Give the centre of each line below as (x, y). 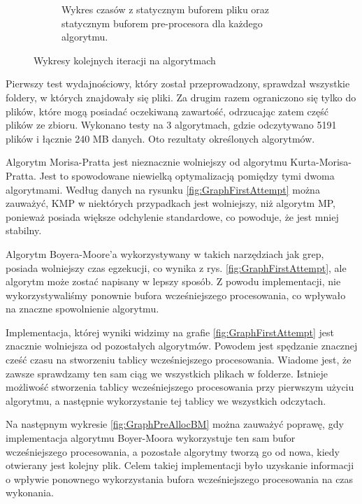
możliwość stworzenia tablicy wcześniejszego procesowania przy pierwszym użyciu (180, 387)
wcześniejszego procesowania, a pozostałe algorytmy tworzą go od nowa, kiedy (173, 451)
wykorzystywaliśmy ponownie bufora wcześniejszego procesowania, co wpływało (176, 295)
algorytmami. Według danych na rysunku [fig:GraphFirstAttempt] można (163, 189)
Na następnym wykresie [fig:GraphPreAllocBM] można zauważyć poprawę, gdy (175, 424)
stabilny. (24, 230)
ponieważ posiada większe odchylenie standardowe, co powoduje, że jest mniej (172, 216)
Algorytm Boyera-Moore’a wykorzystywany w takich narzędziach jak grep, (165, 253)
